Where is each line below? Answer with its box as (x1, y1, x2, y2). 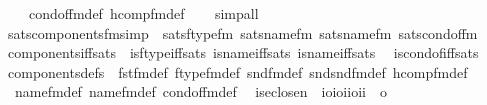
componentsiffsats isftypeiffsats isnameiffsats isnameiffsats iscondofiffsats (7, 42, 479, 63)
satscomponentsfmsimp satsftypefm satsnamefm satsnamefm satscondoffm (7, 22, 478, 43)
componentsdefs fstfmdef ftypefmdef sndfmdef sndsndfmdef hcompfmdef (7, 61, 468, 82)
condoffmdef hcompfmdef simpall (28, 3, 259, 23)
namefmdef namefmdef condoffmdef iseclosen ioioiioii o (14, 81, 387, 102)
